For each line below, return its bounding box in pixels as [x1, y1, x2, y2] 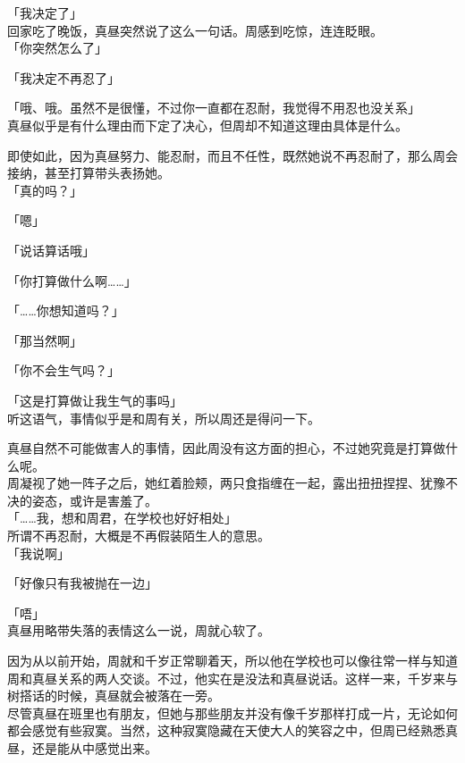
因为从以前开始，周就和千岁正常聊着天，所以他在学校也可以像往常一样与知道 [7, 651, 458, 670]
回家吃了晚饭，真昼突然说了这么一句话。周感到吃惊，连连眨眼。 [7, 21, 383, 39]
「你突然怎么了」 [7, 38, 107, 57]
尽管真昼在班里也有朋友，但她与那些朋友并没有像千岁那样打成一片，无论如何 [7, 703, 458, 722]
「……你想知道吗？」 [7, 301, 124, 320]
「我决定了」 [7, 4, 82, 21]
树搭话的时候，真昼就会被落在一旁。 [7, 686, 220, 705]
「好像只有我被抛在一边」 [7, 574, 157, 592]
